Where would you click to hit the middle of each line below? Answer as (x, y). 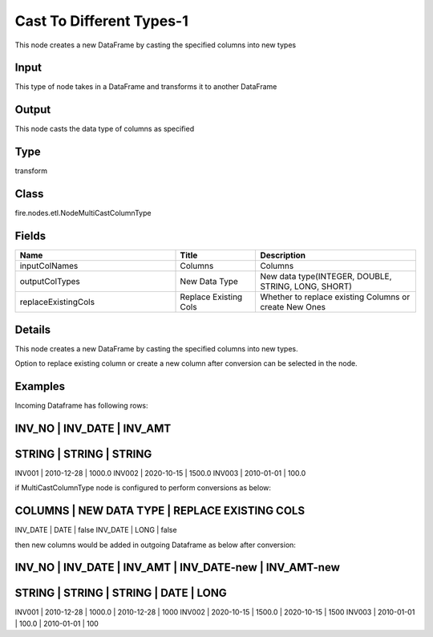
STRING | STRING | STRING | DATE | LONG (121, 593)
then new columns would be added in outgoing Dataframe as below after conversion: (156, 545)
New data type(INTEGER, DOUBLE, (326, 277)
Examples (40, 386)
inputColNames (49, 266)
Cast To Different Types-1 (101, 21)
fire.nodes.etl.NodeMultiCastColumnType (83, 213)
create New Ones (293, 307)
